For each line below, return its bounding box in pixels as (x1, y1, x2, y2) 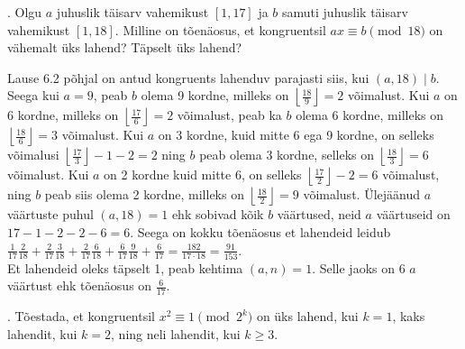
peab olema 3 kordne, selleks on (199, 145, 374, 164)
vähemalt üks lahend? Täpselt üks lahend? (7, 38, 242, 57)
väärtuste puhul (7, 205, 94, 224)
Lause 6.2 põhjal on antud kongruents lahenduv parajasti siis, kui (7, 68, 369, 87)
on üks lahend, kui (256, 307, 359, 326)
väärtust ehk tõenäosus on (7, 276, 152, 295)
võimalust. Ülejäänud (303, 185, 420, 204)
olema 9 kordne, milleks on (141, 86, 289, 105)
